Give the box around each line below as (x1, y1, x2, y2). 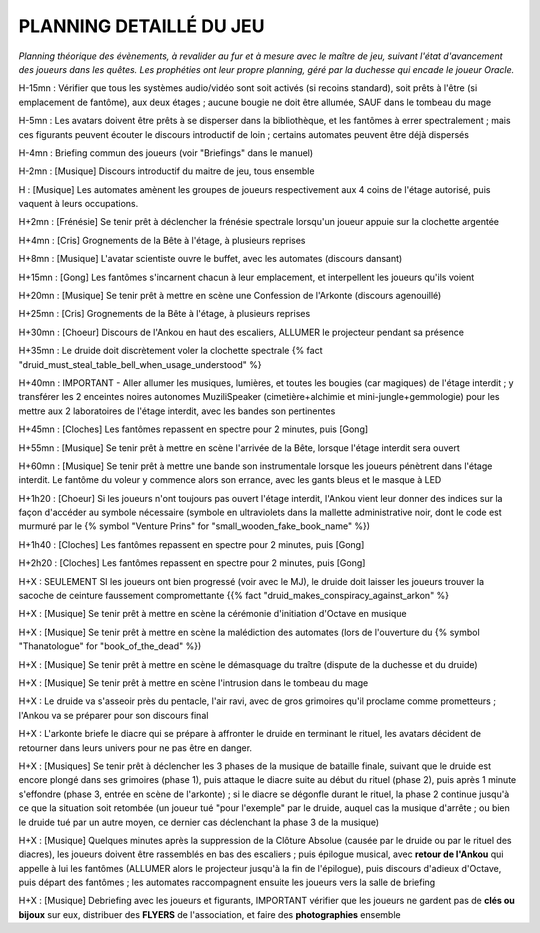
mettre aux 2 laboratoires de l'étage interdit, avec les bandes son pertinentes (18, 405, 336, 417)
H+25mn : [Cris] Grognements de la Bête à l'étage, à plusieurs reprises (18, 308, 311, 320)
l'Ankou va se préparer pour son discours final (18, 709, 209, 721)
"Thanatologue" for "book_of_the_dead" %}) (18, 640, 202, 652)
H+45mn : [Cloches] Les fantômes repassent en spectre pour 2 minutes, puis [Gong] (18, 423, 369, 435)
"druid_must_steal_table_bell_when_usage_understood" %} (18, 358, 262, 370)
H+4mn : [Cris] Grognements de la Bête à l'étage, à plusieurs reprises (18, 234, 306, 246)
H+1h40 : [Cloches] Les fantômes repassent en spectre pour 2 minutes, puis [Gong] (18, 538, 365, 550)
